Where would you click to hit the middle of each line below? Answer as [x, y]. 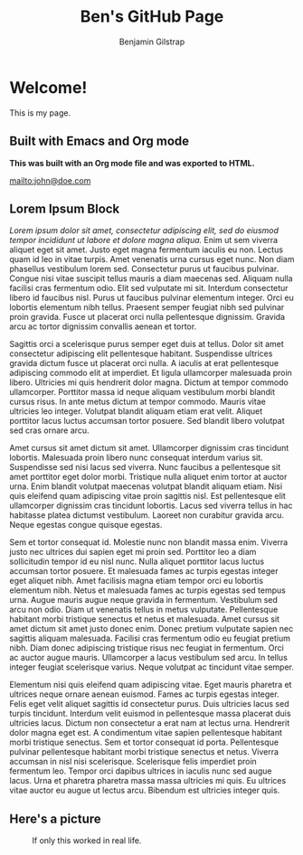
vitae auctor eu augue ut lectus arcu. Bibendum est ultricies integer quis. [145, 790]
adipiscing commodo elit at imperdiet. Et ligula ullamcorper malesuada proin [151, 373]
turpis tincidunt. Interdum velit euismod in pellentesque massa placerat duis [150, 714]
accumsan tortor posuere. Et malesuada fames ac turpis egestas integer [144, 571]
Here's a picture [55, 818]
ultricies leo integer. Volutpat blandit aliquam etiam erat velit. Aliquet [136, 411]
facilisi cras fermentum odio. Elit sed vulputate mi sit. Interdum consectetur [149, 288]
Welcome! [48, 87]
